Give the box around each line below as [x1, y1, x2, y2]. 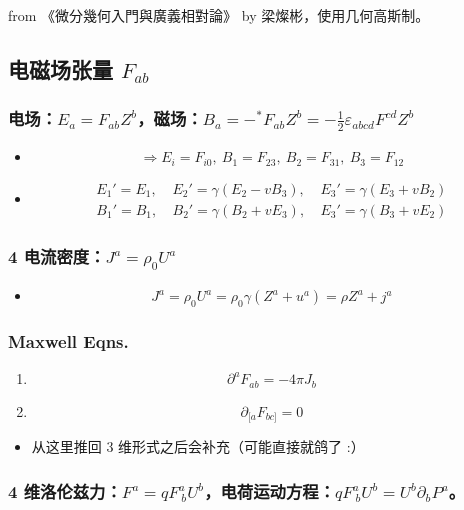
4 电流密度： [8, 243, 106, 268]
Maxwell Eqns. [8, 329, 129, 354]
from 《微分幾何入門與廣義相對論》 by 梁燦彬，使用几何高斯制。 [8, 5, 430, 25]
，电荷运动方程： [204, 478, 336, 503]
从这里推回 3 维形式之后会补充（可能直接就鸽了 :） [31, 436, 365, 457]
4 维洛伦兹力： [8, 478, 122, 503]
